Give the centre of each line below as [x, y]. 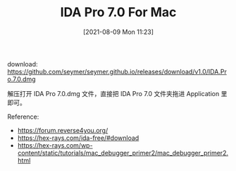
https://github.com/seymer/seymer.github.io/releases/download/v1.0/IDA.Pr [117, 71]
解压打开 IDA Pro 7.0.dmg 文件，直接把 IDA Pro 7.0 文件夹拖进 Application [113, 93]
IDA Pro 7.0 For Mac [118, 12]
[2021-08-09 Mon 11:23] [118, 32]
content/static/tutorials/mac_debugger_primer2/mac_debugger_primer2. [123, 153]
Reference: [23, 117]
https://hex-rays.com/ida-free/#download [78, 138]
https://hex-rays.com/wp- [55, 145]
